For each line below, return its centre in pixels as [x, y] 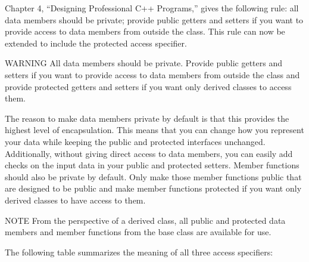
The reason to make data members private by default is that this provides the [147, 118]
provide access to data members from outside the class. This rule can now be [145, 31]
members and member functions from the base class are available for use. [138, 232]
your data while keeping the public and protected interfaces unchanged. [135, 141]
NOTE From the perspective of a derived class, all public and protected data [145, 220]
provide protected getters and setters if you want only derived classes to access [148, 86]
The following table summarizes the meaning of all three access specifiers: [139, 252]
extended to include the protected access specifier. [96, 43]
